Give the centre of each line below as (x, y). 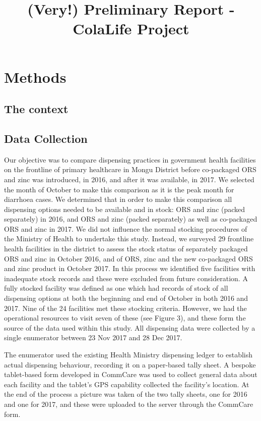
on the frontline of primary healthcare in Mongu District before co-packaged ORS (130, 169)
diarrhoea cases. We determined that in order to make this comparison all (118, 199)
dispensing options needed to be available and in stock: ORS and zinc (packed (125, 209)
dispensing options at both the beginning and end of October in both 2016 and (126, 298)
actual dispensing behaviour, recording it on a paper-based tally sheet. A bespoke (130, 364)
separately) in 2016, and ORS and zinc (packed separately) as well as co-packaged (131, 219)
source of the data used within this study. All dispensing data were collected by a (130, 327)
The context (36, 109)
